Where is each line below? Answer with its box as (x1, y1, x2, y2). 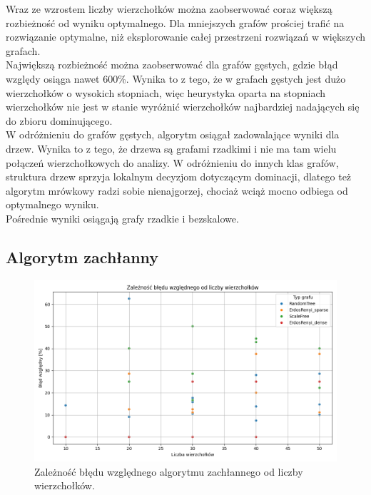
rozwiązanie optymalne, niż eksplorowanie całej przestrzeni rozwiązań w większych (6, 29, 366, 44)
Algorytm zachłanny (6, 245, 159, 267)
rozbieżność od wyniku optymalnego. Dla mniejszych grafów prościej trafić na (6, 15, 345, 30)
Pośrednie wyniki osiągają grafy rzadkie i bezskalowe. (6, 210, 239, 225)
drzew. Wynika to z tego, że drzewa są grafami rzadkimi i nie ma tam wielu (6, 141, 337, 155)
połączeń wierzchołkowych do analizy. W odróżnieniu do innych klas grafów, (6, 155, 339, 170)
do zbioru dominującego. (6, 113, 113, 128)
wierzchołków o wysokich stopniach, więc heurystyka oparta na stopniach (6, 85, 326, 100)
